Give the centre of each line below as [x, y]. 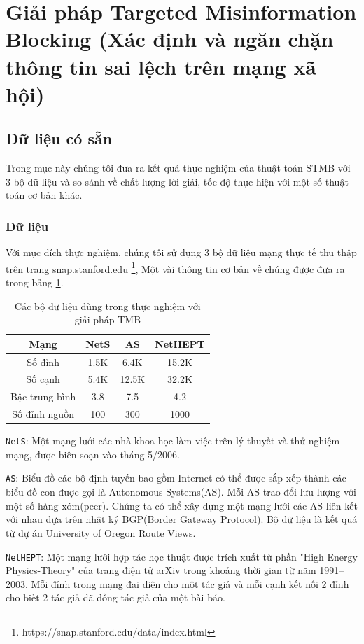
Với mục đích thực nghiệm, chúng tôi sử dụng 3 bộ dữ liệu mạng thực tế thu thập [181, 252]
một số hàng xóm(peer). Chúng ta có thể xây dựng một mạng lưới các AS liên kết [182, 505]
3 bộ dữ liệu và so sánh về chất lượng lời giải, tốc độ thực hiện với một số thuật [177, 181]
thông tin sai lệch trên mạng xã [161, 66]
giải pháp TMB [108, 320]
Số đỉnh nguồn [43, 414]
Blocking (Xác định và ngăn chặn [170, 39]
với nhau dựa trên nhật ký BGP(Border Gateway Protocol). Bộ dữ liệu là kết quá [182, 519]
